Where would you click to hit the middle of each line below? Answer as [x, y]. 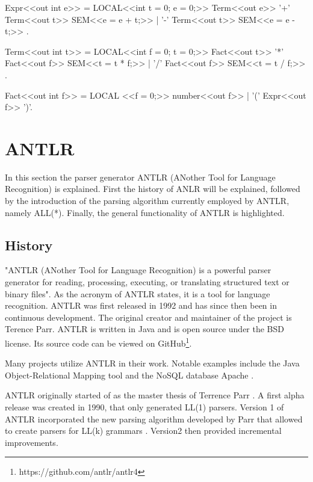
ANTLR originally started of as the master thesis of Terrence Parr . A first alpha [155, 395]
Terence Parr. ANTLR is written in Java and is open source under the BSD [145, 329]
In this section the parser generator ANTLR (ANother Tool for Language [140, 177]
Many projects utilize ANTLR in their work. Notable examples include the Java [152, 363]
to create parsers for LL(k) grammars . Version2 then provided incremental [143, 431]
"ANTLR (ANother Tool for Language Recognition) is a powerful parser [138, 270]
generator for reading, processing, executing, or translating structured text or [147, 282]
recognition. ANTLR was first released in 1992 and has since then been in [141, 305]
